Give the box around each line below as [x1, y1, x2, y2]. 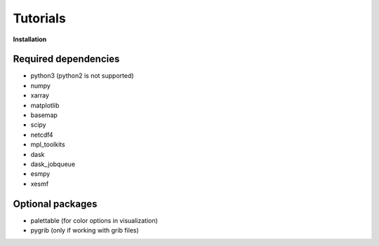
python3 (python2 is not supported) [30, 71, 134, 80]
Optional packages [13, 198, 98, 210]
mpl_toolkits [30, 140, 66, 149]
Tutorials [13, 11, 66, 26]
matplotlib [30, 101, 60, 109]
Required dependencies [13, 53, 120, 65]
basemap [30, 111, 58, 119]
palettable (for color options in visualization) [30, 216, 158, 224]
